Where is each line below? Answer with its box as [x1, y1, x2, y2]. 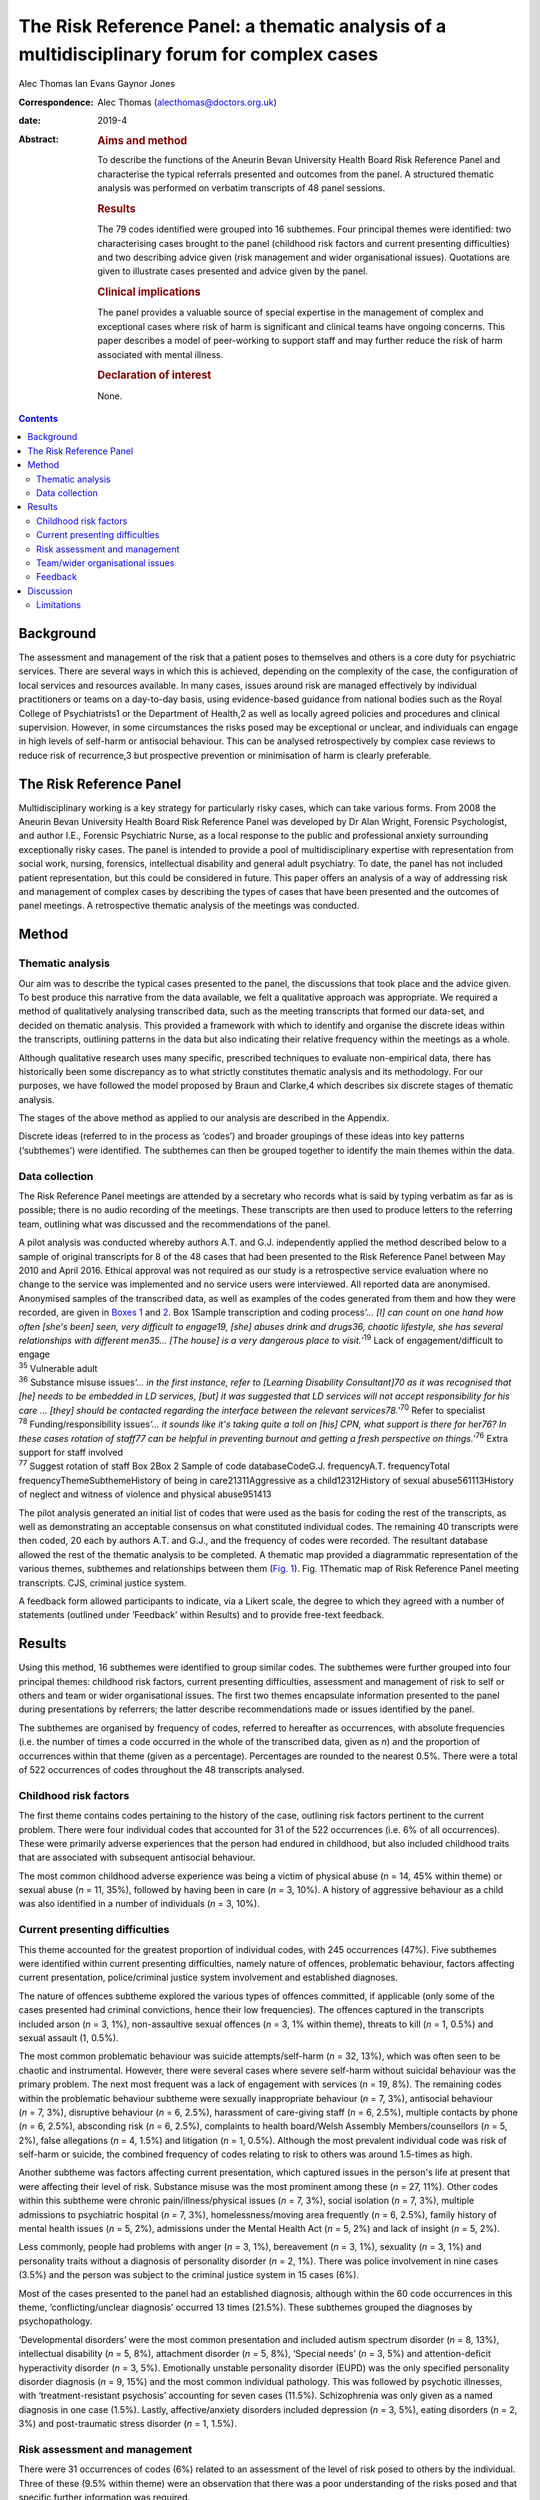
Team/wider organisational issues [36, 556, 175, 569]
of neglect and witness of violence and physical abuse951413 [18, 1488, 272, 1500]
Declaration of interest [97, 368, 212, 382]
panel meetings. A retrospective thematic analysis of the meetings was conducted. [18, 900, 360, 912]
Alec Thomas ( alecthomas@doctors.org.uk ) [97, 96, 277, 108]
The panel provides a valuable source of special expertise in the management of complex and [97, 306, 484, 319]
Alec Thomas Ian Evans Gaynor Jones [18, 78, 175, 90]
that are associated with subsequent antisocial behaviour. [18, 1851, 256, 1864]
